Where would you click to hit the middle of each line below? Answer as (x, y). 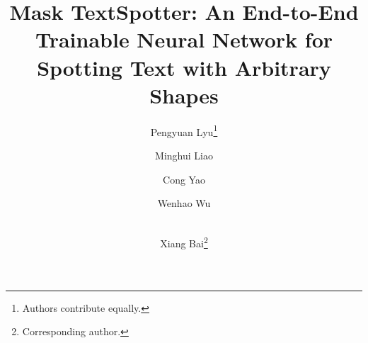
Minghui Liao (184, 155)
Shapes (184, 95)
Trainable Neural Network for (184, 39)
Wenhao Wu (184, 203)
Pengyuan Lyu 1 (184, 130)
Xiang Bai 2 (184, 242)
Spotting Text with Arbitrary (184, 67)
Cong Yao (184, 179)
